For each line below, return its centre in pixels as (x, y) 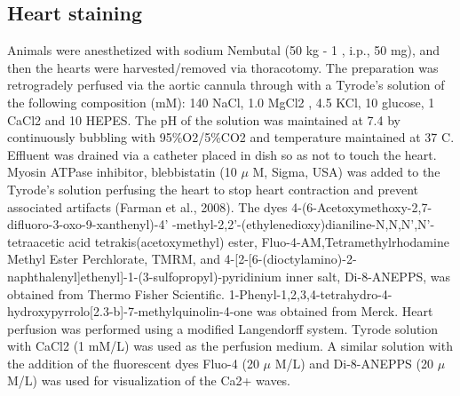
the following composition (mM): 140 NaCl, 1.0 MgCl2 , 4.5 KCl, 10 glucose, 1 (221, 102)
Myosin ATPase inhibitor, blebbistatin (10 (122, 172)
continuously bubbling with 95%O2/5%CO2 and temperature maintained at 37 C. (231, 137)
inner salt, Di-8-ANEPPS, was (368, 276)
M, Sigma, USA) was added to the (346, 172)
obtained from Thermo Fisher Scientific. (116, 293)
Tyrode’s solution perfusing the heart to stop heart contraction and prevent (213, 189)
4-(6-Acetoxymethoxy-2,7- (362, 206)
